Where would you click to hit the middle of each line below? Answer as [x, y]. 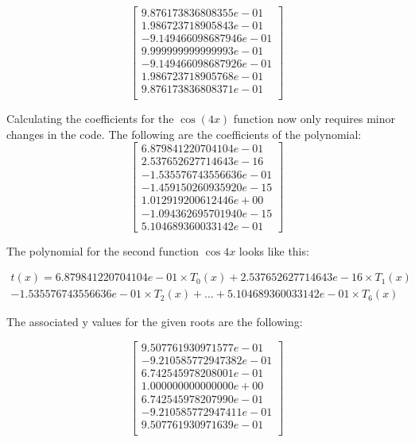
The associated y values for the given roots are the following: [155, 322]
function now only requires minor [314, 119]
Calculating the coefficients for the [90, 119]
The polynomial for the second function [103, 250]
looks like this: [274, 250]
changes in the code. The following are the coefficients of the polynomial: [184, 134]
